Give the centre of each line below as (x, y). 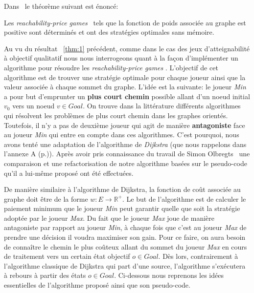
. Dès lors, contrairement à (198, 256)
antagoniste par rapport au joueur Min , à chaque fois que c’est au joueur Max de (125, 227)
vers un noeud (34, 106)
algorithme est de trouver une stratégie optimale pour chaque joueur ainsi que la (125, 77)
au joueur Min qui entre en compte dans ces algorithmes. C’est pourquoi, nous (122, 135)
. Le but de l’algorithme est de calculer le (184, 199)
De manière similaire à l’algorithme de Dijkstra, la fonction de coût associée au (122, 189)
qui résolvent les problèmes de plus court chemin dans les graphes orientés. (116, 115)
